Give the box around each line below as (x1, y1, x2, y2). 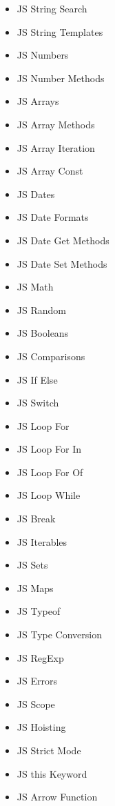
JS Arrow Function (17, 789, 98, 804)
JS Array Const (17, 164, 83, 178)
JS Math (17, 279, 54, 294)
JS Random (17, 302, 66, 317)
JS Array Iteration (17, 140, 95, 155)
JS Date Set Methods (17, 256, 107, 271)
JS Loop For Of (17, 464, 83, 479)
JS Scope (17, 696, 55, 711)
